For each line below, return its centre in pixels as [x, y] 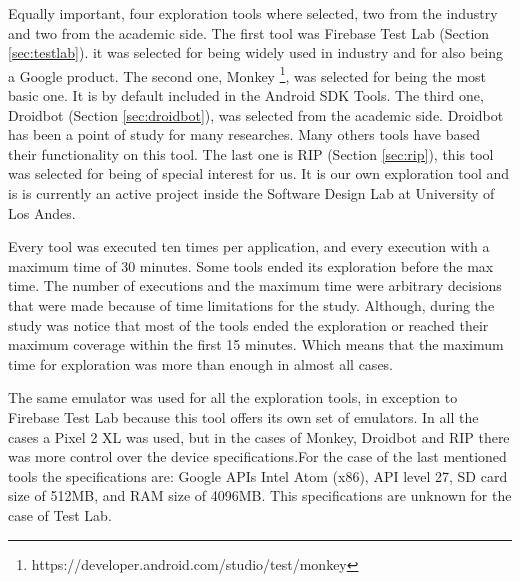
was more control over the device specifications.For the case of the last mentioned [257, 456]
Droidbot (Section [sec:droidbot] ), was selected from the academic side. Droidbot [256, 114]
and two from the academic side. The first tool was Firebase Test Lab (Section [249, 32]
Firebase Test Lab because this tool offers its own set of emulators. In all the [243, 416]
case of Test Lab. [60, 514]
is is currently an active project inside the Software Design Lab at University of [251, 193]
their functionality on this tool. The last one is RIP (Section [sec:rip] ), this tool [251, 153]
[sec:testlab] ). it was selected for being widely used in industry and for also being [255, 52]
